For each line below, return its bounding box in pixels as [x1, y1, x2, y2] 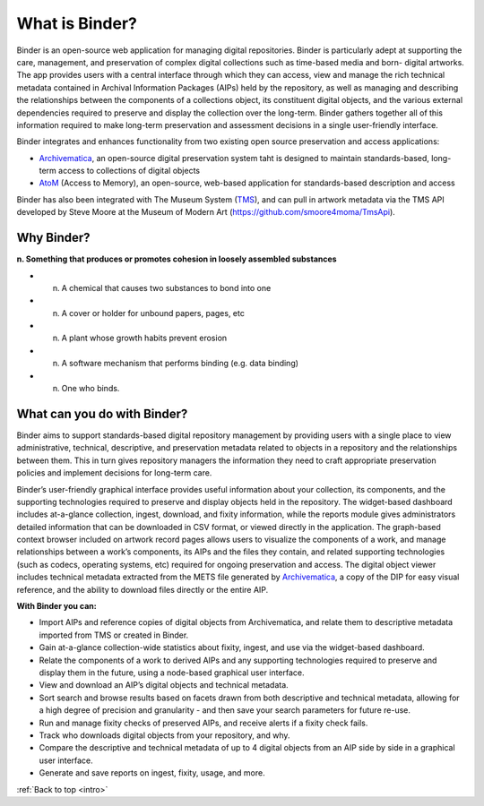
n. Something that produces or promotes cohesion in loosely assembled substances [16, 253, 337, 264]
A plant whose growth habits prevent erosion [61, 332, 228, 344]
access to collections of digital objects [58, 166, 201, 176]
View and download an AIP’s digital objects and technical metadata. [39, 680, 289, 690]
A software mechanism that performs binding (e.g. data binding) [61, 358, 299, 369]
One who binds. [61, 383, 120, 394]
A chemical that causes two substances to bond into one [61, 282, 272, 293]
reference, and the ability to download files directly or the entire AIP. [16, 584, 269, 595]
